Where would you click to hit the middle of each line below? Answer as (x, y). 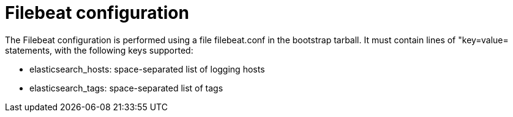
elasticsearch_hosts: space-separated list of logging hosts (147, 69)
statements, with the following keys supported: (99, 50)
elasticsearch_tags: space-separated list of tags (126, 88)
